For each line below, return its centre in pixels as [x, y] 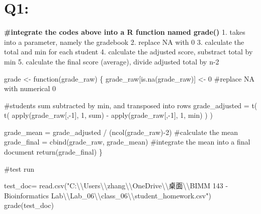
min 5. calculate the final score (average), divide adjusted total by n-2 [112, 61]
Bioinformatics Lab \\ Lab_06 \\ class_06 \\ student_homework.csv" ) [108, 195]
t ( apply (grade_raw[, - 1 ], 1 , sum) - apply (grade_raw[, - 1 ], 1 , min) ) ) [108, 115]
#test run [19, 168]
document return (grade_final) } [53, 152]
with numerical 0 [30, 88]
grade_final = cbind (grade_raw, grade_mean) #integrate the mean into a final [127, 142]
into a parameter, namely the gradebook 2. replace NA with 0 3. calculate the [124, 42]
